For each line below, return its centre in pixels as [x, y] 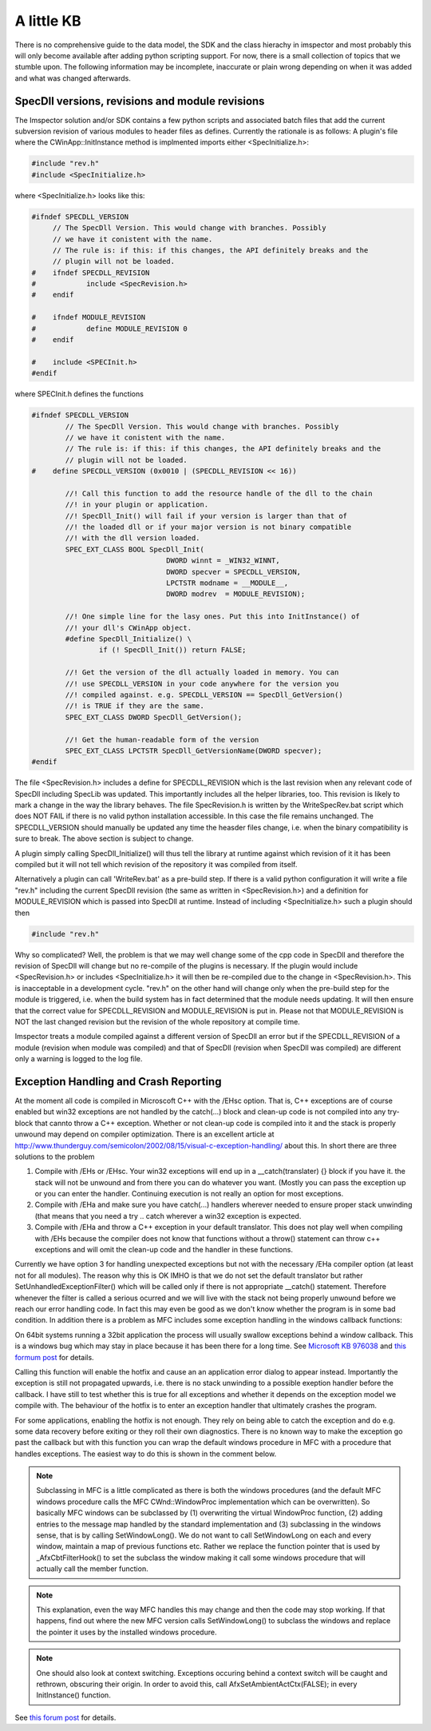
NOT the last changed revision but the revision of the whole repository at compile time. [158, 1021]
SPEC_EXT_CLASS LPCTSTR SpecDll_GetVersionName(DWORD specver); [194, 750]
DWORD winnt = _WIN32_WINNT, [223, 561]
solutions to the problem [55, 1156]
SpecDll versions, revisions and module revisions [140, 101]
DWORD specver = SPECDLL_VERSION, [234, 572]
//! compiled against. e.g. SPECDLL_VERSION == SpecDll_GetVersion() [204, 694]
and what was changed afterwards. [73, 78]
